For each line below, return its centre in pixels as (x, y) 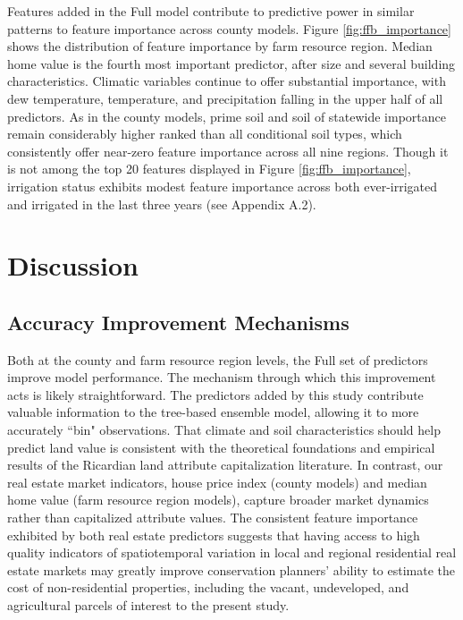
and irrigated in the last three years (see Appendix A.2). (162, 204)
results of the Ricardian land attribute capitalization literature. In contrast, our (225, 465)
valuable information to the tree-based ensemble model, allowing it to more (213, 412)
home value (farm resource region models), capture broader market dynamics (218, 500)
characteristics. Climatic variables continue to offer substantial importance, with (227, 81)
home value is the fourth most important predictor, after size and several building (231, 63)
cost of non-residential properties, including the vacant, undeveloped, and (208, 587)
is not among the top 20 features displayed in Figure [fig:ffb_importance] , (209, 169)
